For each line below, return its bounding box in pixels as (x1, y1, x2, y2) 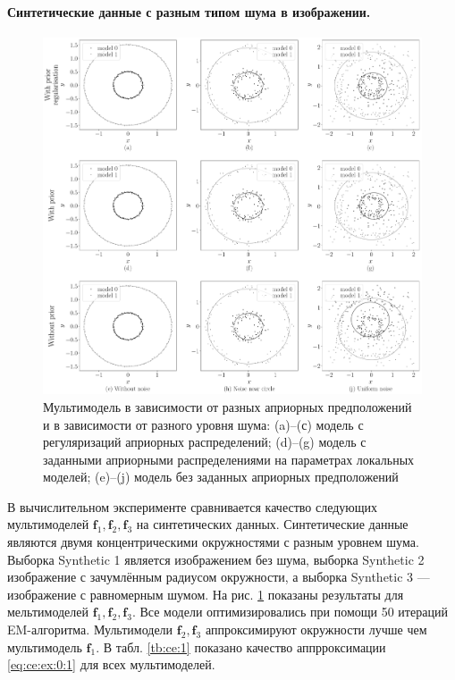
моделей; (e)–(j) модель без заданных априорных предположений (43, 467, 399, 486)
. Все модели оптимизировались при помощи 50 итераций (131, 602, 448, 621)
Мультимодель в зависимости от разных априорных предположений (43, 397, 412, 416)
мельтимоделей (7, 602, 89, 621)
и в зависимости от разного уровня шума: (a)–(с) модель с (43, 415, 364, 433)
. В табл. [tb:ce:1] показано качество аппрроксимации (96, 637, 386, 656)
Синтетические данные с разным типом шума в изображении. (7, 2, 371, 21)
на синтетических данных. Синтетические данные (136, 515, 409, 533)
